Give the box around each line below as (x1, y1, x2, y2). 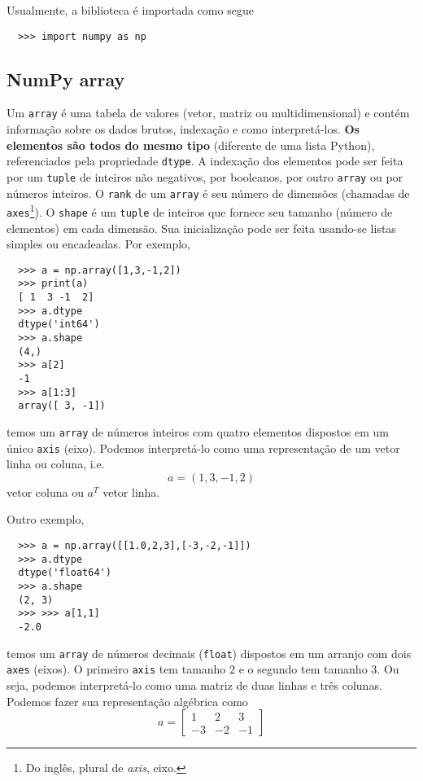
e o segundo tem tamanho (238, 660, 368, 678)
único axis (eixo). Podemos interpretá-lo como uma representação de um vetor (7, 439, 400, 456)
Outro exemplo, (7, 511, 85, 528)
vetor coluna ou (7, 483, 84, 500)
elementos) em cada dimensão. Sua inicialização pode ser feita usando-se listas (7, 219, 396, 236)
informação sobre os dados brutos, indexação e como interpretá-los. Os (7, 121, 360, 138)
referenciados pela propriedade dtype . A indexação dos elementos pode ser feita (7, 152, 403, 169)
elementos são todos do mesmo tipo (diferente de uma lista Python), (7, 136, 375, 153)
